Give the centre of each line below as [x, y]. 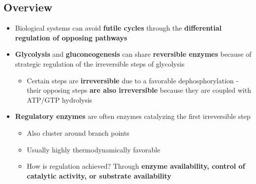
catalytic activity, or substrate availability [99, 175]
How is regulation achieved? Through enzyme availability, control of [136, 166]
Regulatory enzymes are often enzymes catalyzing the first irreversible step [133, 116]
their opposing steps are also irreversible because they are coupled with [139, 90]
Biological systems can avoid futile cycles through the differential [118, 28]
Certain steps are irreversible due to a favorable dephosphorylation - [133, 80]
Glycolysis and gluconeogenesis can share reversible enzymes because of [133, 54]
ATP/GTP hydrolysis [60, 99]
